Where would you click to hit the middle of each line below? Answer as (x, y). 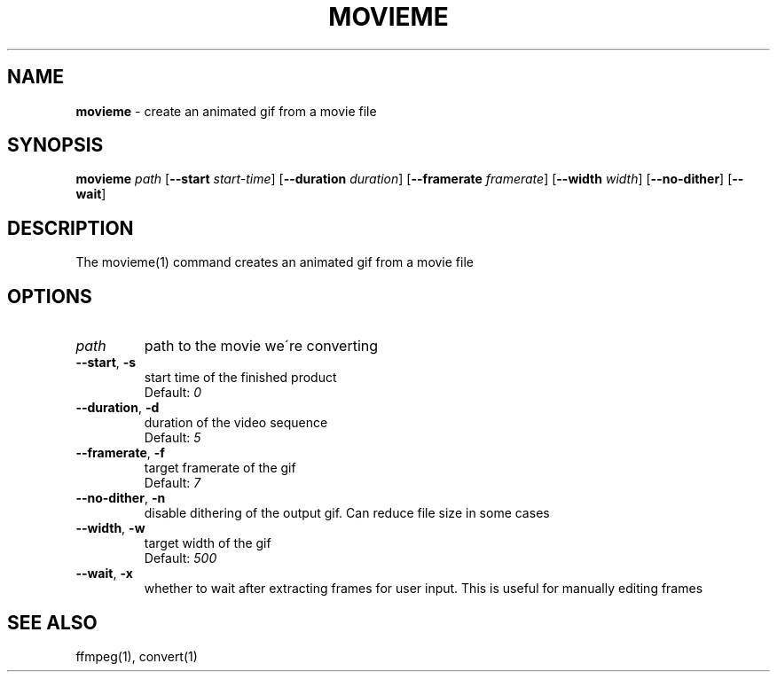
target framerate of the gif (220, 468)
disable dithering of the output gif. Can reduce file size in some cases (347, 513)
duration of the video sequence (236, 423)
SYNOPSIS (55, 145)
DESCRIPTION (71, 228)
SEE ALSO (52, 622)
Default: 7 (173, 483)
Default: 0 (173, 393)
